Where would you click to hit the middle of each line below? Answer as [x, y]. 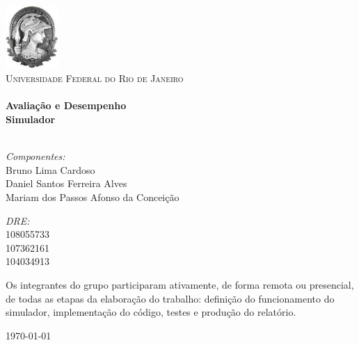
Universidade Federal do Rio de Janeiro [95, 78]
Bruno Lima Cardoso [50, 169]
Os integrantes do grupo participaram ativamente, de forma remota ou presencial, [180, 285]
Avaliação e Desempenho [66, 105]
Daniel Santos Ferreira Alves [66, 183]
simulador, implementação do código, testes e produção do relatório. [151, 312]
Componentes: [35, 156]
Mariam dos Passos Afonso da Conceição [93, 197]
